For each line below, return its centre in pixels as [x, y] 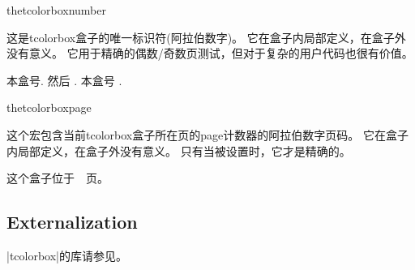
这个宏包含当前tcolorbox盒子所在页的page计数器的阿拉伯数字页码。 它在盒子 [207, 134]
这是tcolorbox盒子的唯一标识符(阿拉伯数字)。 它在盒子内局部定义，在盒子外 [206, 37]
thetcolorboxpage [49, 107]
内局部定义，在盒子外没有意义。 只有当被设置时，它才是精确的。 [179, 150]
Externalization [72, 222]
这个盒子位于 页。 [58, 178]
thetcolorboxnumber [56, 10]
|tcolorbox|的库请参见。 [67, 255]
